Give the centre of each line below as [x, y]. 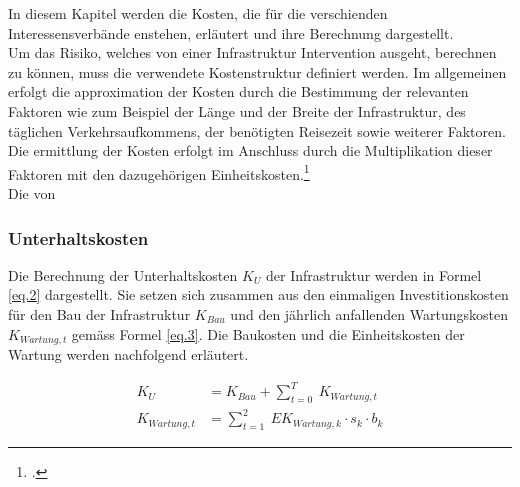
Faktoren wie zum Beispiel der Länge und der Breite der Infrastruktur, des [237, 110]
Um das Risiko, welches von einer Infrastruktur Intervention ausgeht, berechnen [252, 52]
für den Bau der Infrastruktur [99, 314]
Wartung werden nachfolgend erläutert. [128, 354]
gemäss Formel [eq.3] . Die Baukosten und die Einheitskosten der [268, 333]
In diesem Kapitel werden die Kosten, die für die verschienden [198, 13]
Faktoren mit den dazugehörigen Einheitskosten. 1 [159, 172]
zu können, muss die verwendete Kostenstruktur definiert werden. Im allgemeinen [257, 71]
